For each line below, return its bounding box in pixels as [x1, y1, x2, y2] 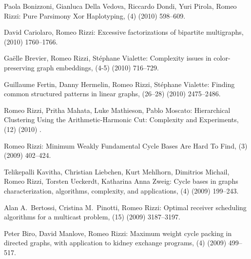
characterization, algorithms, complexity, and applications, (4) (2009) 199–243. [4, 185, 239, 195]
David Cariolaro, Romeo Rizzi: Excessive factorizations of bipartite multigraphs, [4, 27, 244, 37]
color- [213, 53, 231, 63]
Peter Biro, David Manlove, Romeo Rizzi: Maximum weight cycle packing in [4, 228, 232, 238]
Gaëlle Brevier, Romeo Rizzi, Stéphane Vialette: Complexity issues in [4, 53, 212, 63]
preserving [4, 62, 35, 72]
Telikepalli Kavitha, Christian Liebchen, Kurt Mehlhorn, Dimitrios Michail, [4, 166, 230, 176]
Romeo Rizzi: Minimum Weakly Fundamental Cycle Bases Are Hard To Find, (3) [4, 140, 248, 151]
